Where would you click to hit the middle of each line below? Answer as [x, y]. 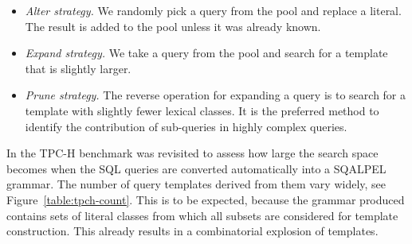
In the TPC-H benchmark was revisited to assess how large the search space [192, 153]
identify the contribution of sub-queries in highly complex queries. [186, 126]
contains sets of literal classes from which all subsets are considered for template [202, 215]
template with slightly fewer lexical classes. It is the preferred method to [202, 110]
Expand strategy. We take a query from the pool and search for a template [206, 53]
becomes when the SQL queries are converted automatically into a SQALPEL [196, 168]
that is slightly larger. [78, 68]
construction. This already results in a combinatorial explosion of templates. [192, 231]
